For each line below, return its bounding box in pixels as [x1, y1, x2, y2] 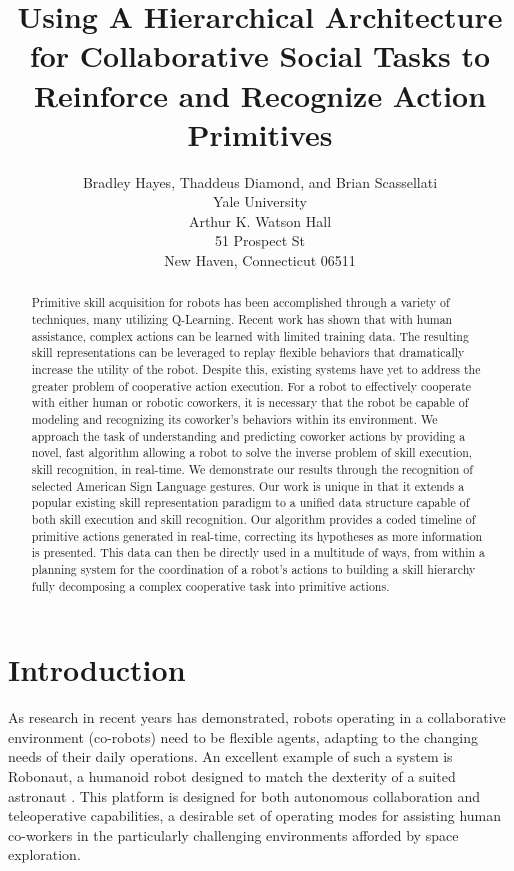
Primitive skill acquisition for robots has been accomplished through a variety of [31, 294, 450, 311]
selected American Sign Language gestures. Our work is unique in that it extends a [31, 477, 465, 494]
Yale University [213, 191, 307, 212]
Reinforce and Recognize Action [33, 74, 487, 115]
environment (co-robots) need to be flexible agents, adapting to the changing [8, 726, 479, 747]
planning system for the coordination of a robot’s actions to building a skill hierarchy [31, 560, 476, 577]
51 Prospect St [214, 230, 306, 251]
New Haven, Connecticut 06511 [164, 250, 356, 271]
